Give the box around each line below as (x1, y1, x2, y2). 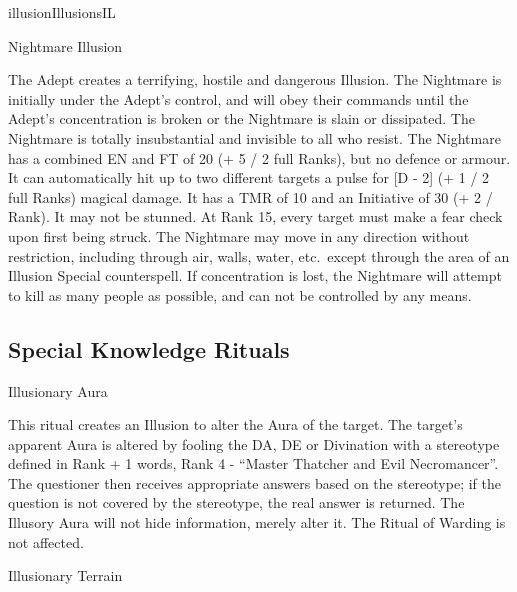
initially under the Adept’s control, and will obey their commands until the (8, 88, 469, 109)
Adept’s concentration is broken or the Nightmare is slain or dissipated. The (8, 108, 475, 129)
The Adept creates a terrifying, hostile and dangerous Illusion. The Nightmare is (8, 69, 502, 90)
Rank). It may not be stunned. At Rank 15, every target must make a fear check (8, 206, 503, 227)
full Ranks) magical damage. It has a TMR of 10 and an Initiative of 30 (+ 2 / (8, 186, 493, 207)
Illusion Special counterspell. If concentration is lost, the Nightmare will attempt (8, 265, 502, 286)
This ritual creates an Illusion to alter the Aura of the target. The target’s (8, 414, 463, 435)
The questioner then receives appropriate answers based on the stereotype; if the (8, 472, 501, 493)
